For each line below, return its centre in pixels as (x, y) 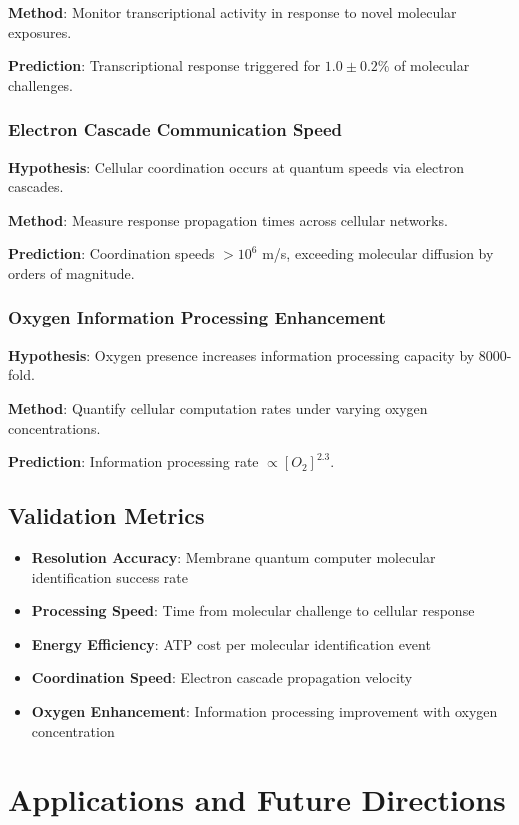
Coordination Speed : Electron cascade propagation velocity (222, 677)
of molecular (432, 65)
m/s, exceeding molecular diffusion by (378, 253)
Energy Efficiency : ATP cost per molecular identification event (231, 643)
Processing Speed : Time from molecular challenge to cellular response (253, 610)
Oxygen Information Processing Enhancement (197, 317)
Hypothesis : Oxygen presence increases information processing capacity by (241, 354)
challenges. (41, 84)
